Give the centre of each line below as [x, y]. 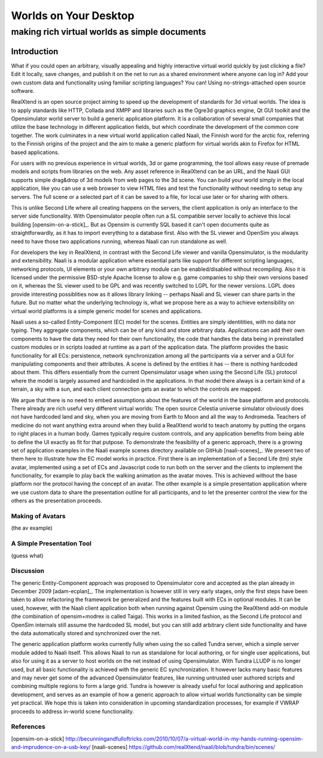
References [28, 727]
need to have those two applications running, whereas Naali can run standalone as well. [119, 241]
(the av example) [32, 528]
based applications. [35, 152]
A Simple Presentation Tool [51, 543]
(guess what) [27, 555]
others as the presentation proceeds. [57, 501]
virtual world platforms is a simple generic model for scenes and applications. [107, 311]
